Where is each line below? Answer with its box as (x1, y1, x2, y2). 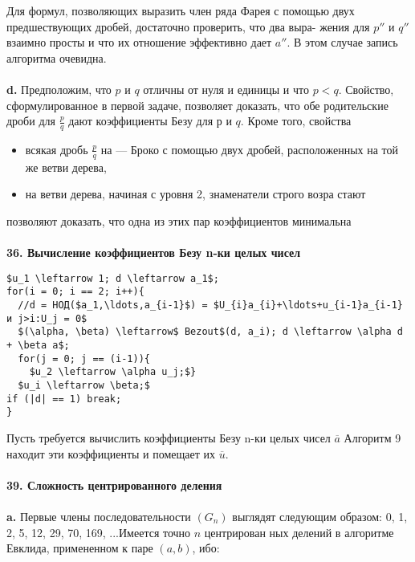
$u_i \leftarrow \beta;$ (18, 380, 150, 392)
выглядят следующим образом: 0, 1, (232, 507, 408, 524)
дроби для (6, 112, 55, 129)
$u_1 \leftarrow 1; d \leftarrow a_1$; (6, 272, 219, 284)
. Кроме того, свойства (240, 112, 352, 129)
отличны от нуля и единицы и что (143, 80, 310, 97)
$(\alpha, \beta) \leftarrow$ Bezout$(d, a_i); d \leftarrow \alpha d (18, 326, 403, 338)
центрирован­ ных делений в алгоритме (204, 523, 394, 540)
